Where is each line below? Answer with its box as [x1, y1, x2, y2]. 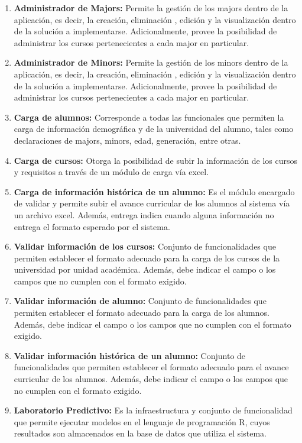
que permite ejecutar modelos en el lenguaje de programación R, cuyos [14, 415, 270, 428]
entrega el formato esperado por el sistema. [14, 220, 170, 232]
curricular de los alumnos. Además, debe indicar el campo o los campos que [14, 373, 288, 385]
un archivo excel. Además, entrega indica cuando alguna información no [14, 208, 274, 221]
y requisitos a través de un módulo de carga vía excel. [14, 166, 209, 178]
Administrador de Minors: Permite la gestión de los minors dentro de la [14, 56, 288, 69]
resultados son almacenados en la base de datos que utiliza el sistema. [14, 427, 267, 439]
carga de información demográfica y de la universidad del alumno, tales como [14, 122, 294, 135]
